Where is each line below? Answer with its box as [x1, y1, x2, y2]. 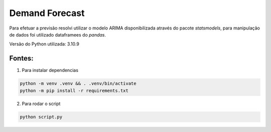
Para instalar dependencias [22, 67, 79, 73]
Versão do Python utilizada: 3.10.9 [9, 41, 80, 47]
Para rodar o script [22, 100, 61, 106]
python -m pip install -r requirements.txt [20, 87, 129, 93]
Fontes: [9, 54, 34, 62]
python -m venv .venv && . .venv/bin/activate [20, 80, 137, 86]
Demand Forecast [9, 7, 85, 18]
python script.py [20, 114, 63, 119]
